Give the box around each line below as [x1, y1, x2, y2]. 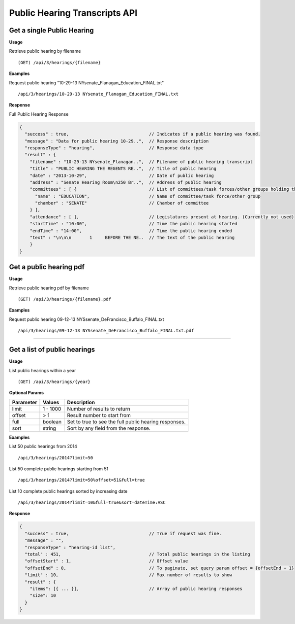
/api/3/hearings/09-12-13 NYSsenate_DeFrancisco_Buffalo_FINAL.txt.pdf [18, 328, 194, 334]
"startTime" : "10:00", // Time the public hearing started [29, 221, 237, 227]
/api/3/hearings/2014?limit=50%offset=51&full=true [18, 477, 145, 483]
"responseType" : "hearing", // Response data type [25, 145, 204, 150]
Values [42, 399, 59, 406]
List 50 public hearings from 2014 [9, 444, 77, 450]
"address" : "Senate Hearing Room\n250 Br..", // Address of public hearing [29, 179, 222, 185]
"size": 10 [29, 593, 56, 598]
